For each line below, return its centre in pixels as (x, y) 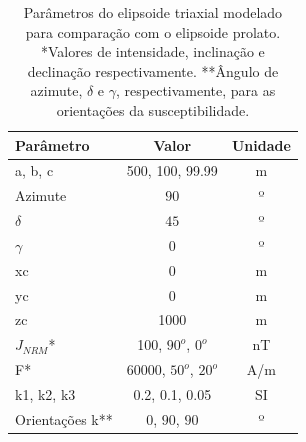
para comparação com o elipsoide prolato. (153, 31)
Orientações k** (64, 418)
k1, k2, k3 (45, 394)
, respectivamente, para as (196, 90)
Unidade (261, 144)
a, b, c (34, 170)
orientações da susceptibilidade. (153, 109)
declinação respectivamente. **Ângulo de (153, 70)
